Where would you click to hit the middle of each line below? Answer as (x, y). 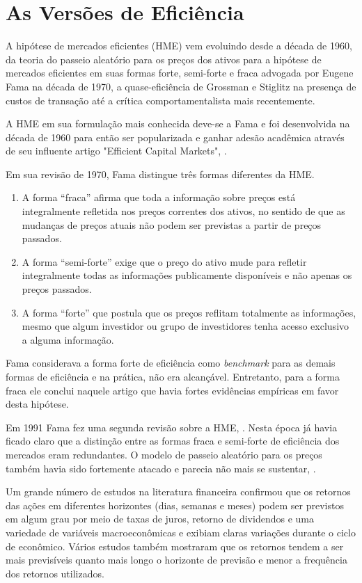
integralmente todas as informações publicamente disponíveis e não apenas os (187, 275)
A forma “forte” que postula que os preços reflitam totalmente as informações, (189, 312)
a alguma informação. (68, 339)
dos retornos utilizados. (55, 573)
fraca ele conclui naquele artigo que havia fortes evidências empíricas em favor (172, 390)
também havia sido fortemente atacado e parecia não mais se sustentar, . (161, 468)
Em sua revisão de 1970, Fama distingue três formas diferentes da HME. (160, 174)
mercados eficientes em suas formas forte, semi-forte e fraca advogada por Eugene (180, 73)
